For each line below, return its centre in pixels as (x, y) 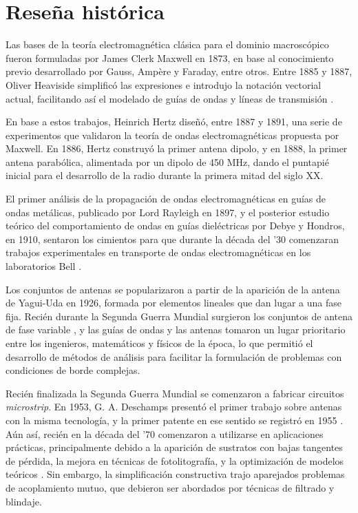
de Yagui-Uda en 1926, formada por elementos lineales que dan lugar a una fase (174, 303)
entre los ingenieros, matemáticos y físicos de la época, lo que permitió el (159, 343)
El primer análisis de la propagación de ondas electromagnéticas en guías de (166, 199)
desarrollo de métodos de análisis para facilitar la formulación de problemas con (174, 356)
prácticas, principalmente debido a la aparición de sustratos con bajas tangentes (174, 447)
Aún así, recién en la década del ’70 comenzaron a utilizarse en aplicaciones (165, 433)
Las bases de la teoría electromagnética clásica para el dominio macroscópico (167, 44)
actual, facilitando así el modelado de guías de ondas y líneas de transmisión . (170, 98)
